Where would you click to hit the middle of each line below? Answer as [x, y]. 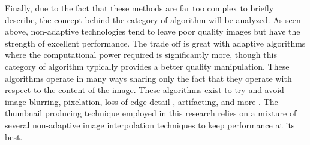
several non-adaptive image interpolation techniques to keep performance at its [150, 124]
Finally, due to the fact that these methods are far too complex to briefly [139, 8]
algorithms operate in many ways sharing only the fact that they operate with [148, 78]
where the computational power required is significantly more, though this [141, 55]
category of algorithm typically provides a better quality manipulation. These [147, 66]
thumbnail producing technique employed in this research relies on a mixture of [151, 113]
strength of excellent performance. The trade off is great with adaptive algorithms [155, 43]
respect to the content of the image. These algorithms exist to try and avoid [145, 90]
